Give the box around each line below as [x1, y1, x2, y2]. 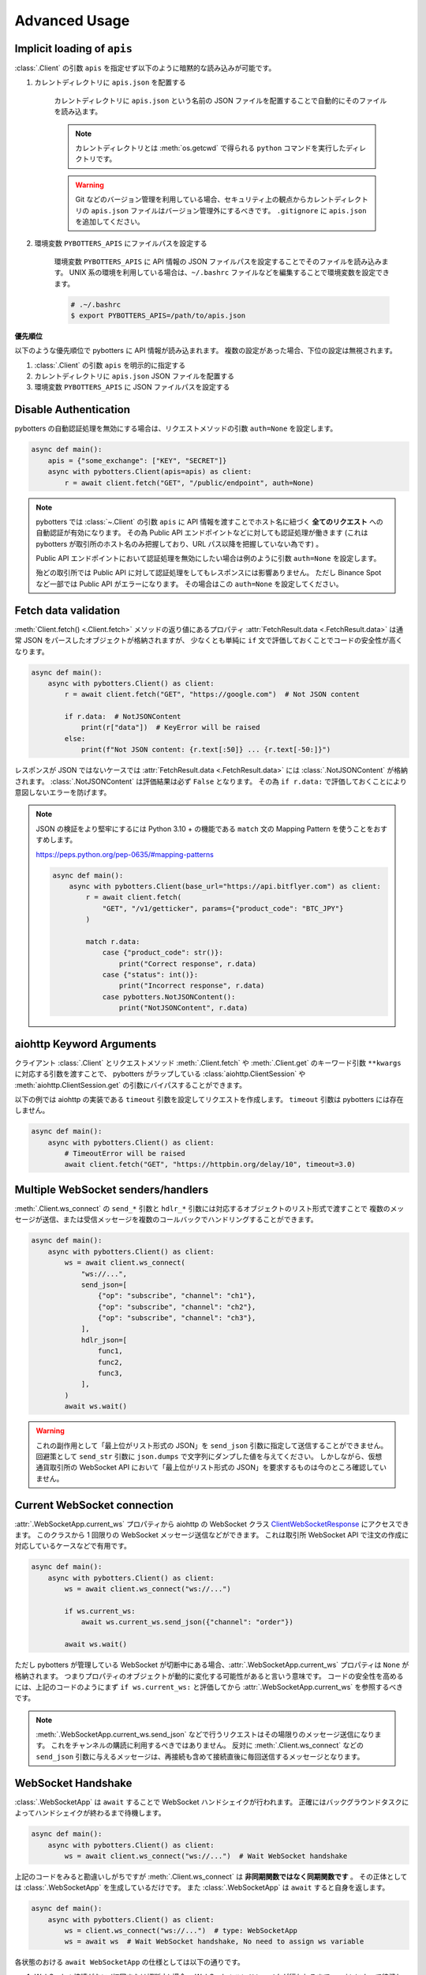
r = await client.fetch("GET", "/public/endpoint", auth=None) [64, 478, 315, 487]
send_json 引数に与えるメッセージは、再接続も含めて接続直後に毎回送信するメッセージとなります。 [35, 1751, 364, 1761]
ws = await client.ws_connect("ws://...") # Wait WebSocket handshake [64, 1851, 348, 1860]
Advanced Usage [14, 12, 130, 29]
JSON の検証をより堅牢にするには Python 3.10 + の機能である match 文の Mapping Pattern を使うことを [35, 824, 374, 833]
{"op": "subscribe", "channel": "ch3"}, [97, 1314, 256, 1322]
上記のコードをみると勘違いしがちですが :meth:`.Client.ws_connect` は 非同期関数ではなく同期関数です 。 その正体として [14, 1872, 408, 1881]
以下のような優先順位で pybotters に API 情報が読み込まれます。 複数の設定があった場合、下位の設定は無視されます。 [14, 346, 398, 355]
